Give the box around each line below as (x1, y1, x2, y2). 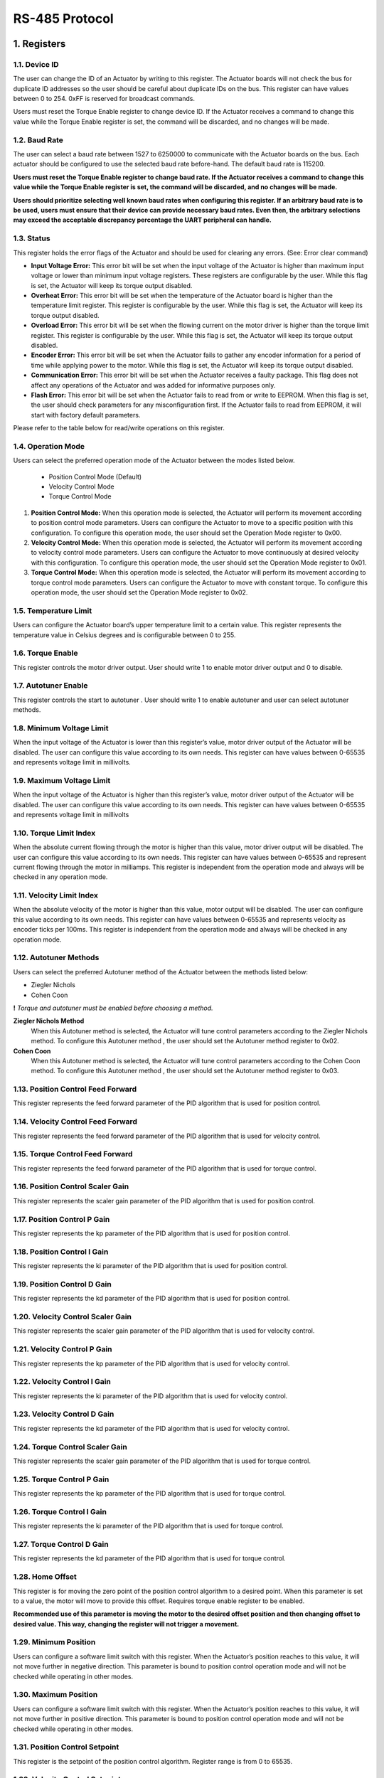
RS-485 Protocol (13, 11, 114, 26)
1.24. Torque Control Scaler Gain (13, 1442, 127, 1452)
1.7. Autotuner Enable (13, 681, 88, 691)
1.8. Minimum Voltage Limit (13, 723, 109, 733)
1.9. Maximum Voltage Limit (13, 775, 111, 785)
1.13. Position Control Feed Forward (13, 1085, 137, 1095)
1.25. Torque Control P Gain (13, 1474, 110, 1484)
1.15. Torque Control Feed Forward (13, 1149, 133, 1159)
